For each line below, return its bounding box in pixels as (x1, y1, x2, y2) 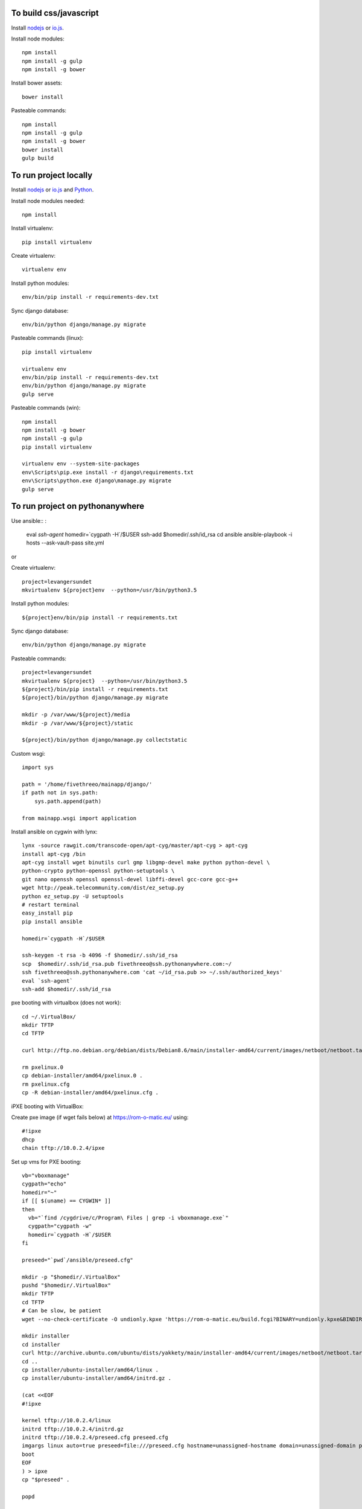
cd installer (22, 1341, 60, 1348)
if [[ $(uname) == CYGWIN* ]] (22, 1198, 112, 1204)
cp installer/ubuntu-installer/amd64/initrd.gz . (22, 1375, 172, 1382)
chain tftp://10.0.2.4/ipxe (22, 1144, 105, 1152)
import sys (22, 764, 54, 771)
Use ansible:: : (11, 517, 46, 525)
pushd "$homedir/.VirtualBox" (22, 1282, 112, 1289)
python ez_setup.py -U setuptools (22, 893, 124, 899)
